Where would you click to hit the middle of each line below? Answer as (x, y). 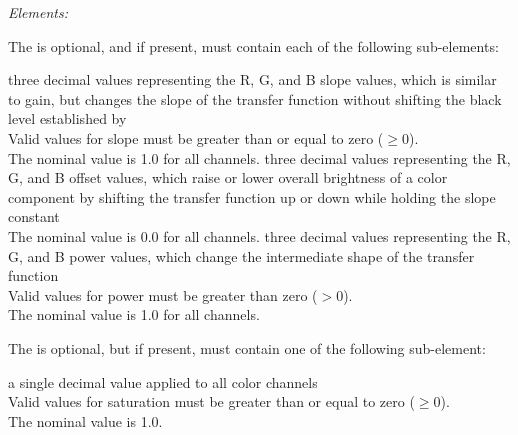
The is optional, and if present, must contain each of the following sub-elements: (253, 45)
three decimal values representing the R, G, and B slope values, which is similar (252, 79)
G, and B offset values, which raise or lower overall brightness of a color (228, 177)
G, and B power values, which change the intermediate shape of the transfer (241, 255)
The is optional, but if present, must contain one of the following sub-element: (247, 347)
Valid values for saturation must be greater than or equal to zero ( (211, 401)
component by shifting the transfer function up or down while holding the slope (252, 196)
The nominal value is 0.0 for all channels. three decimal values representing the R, (259, 235)
